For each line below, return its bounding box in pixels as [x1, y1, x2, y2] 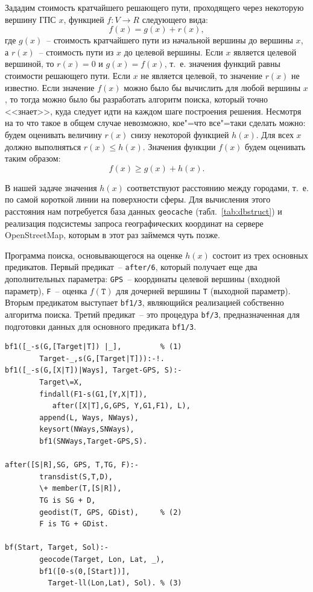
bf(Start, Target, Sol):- [5, 543, 109, 552]
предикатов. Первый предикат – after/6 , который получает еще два [5, 260, 258, 273]
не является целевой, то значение [141, 69, 262, 81]
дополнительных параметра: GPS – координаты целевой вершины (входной [5, 272, 280, 285]
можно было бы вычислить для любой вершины [124, 81, 301, 93]
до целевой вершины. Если [124, 45, 223, 58]
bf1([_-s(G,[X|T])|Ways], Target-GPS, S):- [5, 366, 182, 375]
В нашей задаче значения [5, 181, 97, 194]
